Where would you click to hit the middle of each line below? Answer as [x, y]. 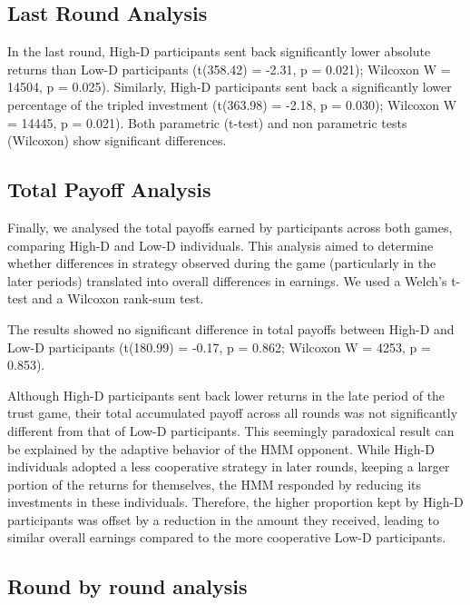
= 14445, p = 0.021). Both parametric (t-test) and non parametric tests [207, 122]
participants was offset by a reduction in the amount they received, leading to [223, 519]
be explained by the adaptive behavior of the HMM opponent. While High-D [221, 448]
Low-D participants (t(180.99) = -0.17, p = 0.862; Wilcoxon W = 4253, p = [219, 347]
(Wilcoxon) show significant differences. [117, 140]
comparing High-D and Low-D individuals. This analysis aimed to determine [220, 245]
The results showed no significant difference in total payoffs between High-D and [231, 328]
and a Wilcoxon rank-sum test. [118, 298]
